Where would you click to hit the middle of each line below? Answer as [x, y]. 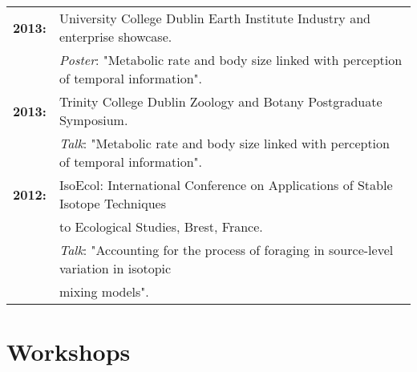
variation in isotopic [115, 268]
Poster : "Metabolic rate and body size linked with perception [231, 60]
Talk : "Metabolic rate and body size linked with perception [224, 143]
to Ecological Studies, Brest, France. [161, 226]
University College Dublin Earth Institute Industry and [215, 18]
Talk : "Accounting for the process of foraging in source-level [226, 250]
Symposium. [93, 120]
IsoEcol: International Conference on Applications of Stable [226, 185]
